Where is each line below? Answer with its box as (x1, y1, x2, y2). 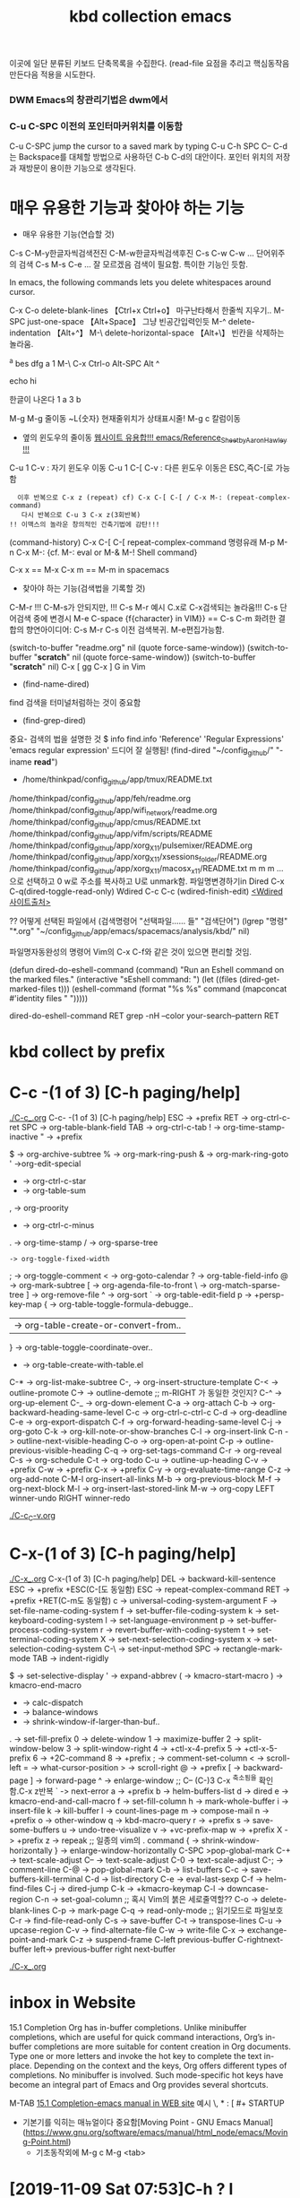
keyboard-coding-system (9, 1614, 104, 1625)
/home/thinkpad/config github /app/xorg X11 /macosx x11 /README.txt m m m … (9, 863, 284, 876)
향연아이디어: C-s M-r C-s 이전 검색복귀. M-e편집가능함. (25, 624, 226, 635)
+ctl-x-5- (244, 1743, 278, 1753)
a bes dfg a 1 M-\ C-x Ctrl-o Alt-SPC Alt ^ (9, 357, 160, 368)
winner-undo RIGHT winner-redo (9, 1493, 131, 1503)
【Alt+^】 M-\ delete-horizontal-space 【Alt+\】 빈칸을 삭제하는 (52, 327, 285, 338)
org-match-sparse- (209, 1279, 281, 1290)
